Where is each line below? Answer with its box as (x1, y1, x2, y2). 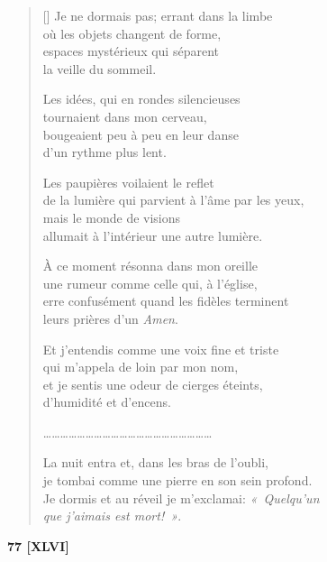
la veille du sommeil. (42, 59, 157, 78)
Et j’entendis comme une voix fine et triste (42, 339, 279, 358)
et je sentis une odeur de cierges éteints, (42, 374, 263, 393)
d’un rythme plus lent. (42, 143, 167, 161)
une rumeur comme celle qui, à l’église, (42, 273, 258, 292)
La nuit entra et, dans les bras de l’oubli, (42, 453, 268, 472)
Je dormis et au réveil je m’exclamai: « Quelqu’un (42, 488, 320, 507)
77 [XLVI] (7, 536, 69, 555)
